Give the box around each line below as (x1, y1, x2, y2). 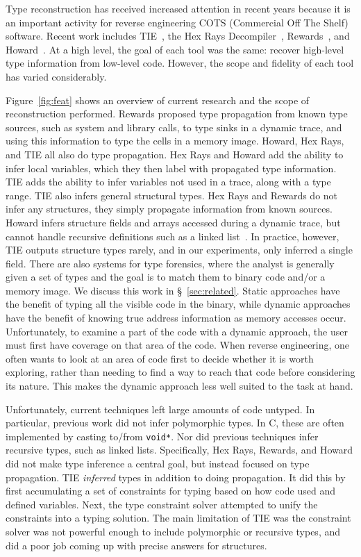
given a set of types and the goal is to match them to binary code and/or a (6, 269, 326, 284)
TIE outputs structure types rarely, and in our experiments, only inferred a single (6, 242, 353, 257)
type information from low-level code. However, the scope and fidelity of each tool (6, 56, 354, 70)
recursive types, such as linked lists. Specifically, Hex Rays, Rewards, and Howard (6, 442, 353, 457)
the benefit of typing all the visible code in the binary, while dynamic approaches (6, 297, 351, 311)
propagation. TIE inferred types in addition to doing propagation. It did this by (6, 469, 346, 484)
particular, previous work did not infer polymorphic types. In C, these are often (6, 415, 344, 430)
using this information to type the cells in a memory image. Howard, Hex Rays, (6, 133, 344, 148)
